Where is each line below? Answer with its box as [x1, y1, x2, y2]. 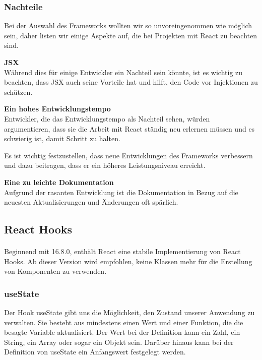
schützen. [4, 86, 33, 97]
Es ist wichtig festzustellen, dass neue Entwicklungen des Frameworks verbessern [4, 150, 253, 160]
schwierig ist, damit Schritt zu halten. [4, 133, 120, 144]
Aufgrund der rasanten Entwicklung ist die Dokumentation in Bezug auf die [4, 187, 238, 197]
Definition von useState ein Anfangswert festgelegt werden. [4, 346, 186, 357]
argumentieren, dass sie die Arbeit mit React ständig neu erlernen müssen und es [4, 123, 255, 134]
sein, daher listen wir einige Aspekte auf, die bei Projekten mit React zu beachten [4, 30, 257, 40]
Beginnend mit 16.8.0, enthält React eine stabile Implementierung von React [4, 246, 241, 257]
